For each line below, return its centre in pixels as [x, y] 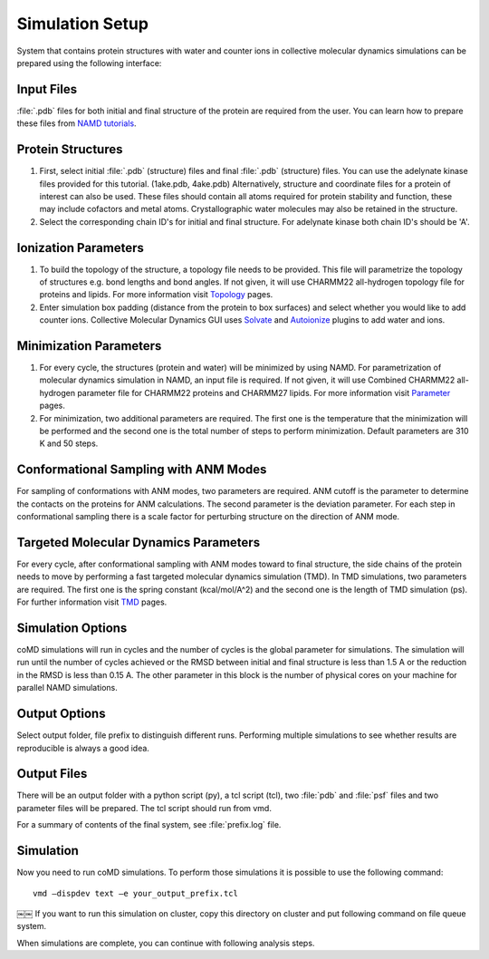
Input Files [47, 89]
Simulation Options [72, 628]
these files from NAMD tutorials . [77, 123]
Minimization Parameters [89, 346]
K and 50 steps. [69, 443]
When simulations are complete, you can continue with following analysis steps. [166, 943]
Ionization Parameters [81, 248]
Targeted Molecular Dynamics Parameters [139, 542]
